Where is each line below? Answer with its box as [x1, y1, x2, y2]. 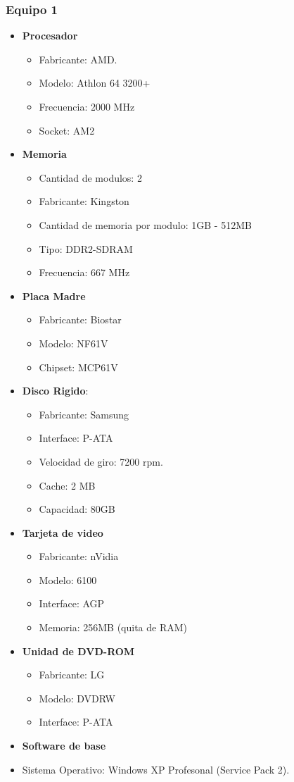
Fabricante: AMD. [39, 51, 117, 66]
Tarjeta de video [22, 525, 103, 540]
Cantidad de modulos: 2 [39, 170, 142, 185]
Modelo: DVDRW [39, 690, 115, 705]
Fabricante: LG [39, 667, 105, 682]
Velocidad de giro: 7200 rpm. [39, 454, 163, 468]
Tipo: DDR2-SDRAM [39, 241, 133, 256]
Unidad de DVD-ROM [22, 643, 135, 658]
